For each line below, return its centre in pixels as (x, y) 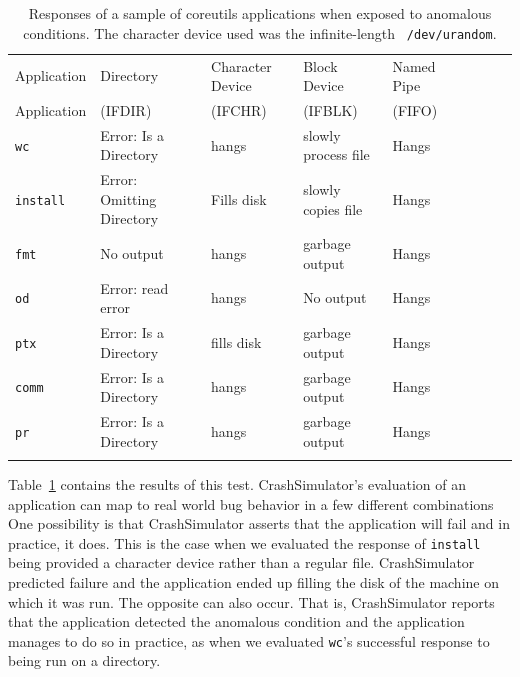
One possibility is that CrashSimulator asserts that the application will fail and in (259, 523)
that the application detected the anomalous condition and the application (236, 621)
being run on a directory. (84, 660)
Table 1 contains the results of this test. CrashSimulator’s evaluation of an (237, 483)
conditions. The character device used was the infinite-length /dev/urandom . (260, 32)
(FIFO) (415, 109)
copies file (333, 208)
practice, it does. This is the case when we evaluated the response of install (244, 542)
